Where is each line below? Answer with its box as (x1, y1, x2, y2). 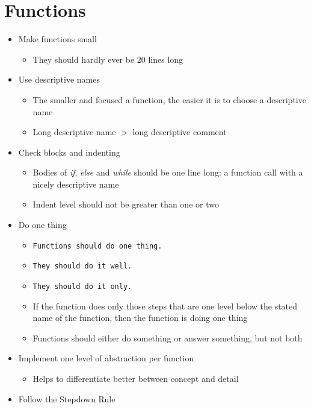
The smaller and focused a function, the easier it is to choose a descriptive (32, 93, 306, 106)
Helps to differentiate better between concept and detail (32, 372, 239, 384)
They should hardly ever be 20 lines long (32, 52, 183, 65)
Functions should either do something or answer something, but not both (32, 331, 303, 344)
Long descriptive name (32, 125, 116, 138)
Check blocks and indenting (18, 145, 120, 158)
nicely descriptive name (32, 177, 119, 190)
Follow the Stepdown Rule (18, 392, 115, 405)
